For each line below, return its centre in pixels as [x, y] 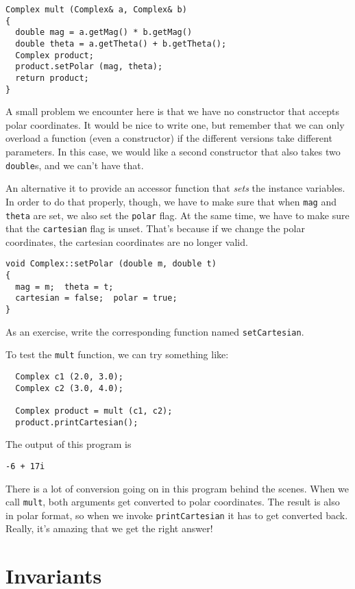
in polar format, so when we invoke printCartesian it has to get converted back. [177, 515]
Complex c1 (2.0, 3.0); [69, 377]
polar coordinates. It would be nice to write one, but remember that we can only [175, 124]
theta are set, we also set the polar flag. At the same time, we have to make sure [177, 215]
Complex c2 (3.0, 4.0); [69, 388]
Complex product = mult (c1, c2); [94, 411]
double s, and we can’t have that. [75, 165]
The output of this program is [69, 444]
